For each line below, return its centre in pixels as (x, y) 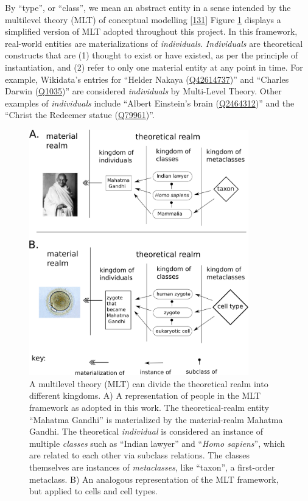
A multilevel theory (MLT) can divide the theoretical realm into (149, 383)
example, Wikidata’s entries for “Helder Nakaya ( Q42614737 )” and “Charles (147, 79)
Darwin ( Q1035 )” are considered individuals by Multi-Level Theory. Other (143, 91)
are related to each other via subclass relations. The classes (139, 455)
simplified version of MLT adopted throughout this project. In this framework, (151, 31)
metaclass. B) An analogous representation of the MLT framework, (154, 479)
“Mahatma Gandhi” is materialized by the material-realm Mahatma (156, 419)
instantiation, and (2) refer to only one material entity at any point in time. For (154, 67)
